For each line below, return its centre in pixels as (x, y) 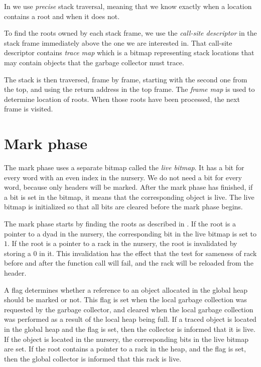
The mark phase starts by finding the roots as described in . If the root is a (120, 224)
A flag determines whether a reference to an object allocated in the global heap (126, 289)
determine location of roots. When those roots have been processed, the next (122, 99)
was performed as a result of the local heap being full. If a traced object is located (130, 319)
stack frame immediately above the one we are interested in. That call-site (118, 42)
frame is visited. (29, 109)
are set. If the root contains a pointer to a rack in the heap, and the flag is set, (125, 349)
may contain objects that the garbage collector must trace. (94, 62)
